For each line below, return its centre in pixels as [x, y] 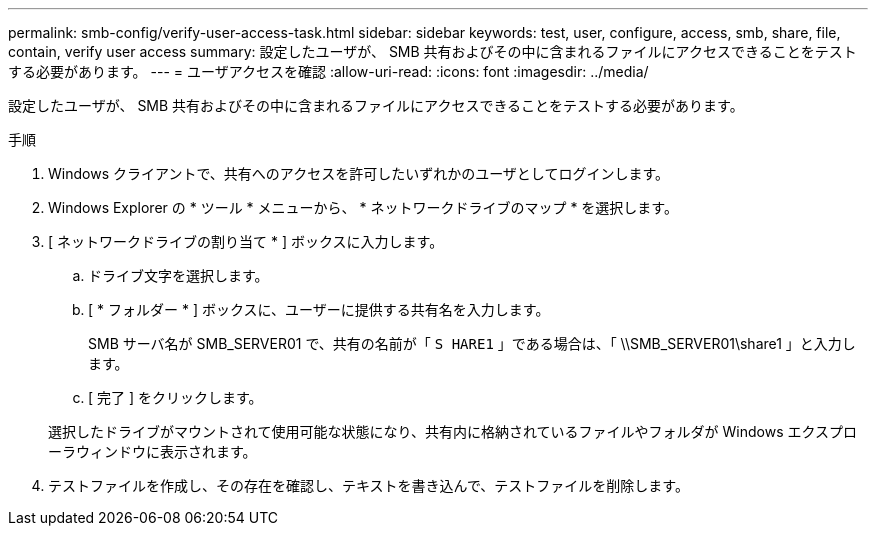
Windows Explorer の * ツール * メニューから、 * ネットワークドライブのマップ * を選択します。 [363, 207]
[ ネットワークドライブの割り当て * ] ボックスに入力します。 [246, 241]
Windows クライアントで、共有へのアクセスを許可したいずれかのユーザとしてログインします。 [359, 173]
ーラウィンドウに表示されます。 [152, 451]
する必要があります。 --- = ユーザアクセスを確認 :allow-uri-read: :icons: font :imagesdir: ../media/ [328, 71]
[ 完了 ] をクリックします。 [175, 397]
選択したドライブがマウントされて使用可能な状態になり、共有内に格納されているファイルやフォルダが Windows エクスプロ [453, 431]
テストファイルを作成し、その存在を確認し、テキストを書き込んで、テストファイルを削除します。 [368, 485]
